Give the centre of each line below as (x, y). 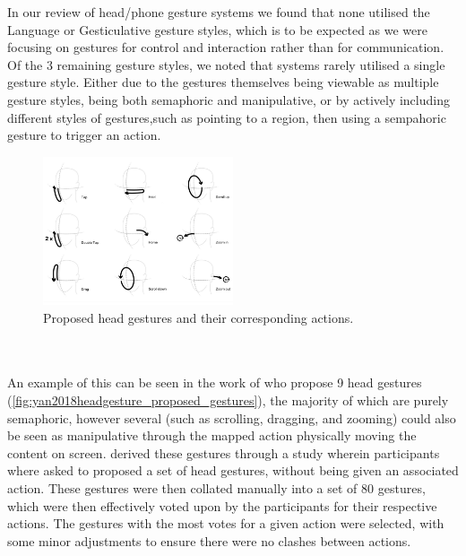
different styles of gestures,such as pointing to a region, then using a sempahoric (227, 117)
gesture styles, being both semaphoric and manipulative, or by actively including (229, 99)
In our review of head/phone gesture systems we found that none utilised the (219, 12)
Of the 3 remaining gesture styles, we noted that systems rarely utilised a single (226, 64)
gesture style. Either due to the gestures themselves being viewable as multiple (223, 82)
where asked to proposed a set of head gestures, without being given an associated (233, 470)
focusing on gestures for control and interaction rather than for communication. (226, 47)
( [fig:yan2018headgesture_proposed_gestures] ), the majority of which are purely (228, 400)
